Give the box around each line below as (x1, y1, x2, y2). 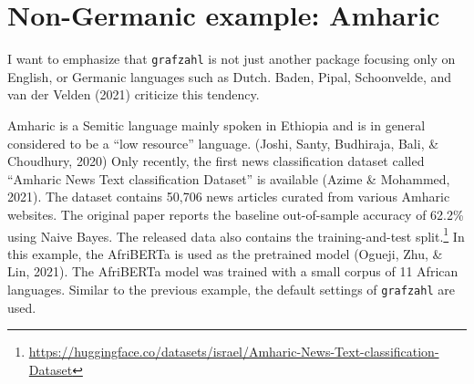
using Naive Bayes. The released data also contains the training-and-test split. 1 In (7, 223, 465, 245)
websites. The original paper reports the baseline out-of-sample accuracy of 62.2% (7, 204, 464, 223)
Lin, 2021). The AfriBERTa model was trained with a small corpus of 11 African (7, 262, 459, 281)
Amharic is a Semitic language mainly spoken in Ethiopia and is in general (7, 115, 426, 134)
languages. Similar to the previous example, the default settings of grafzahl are (7, 279, 455, 298)
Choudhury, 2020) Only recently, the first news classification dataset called (7, 151, 425, 171)
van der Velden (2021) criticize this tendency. (7, 85, 260, 104)
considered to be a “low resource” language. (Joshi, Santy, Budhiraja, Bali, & (7, 133, 439, 152)
